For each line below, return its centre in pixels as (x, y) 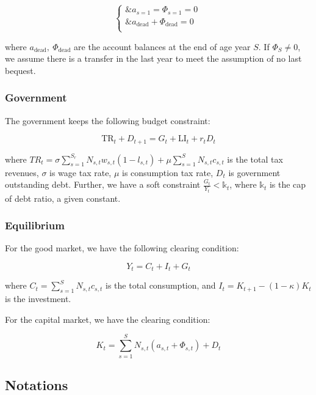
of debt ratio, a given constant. (63, 198)
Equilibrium (35, 225)
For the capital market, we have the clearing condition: (108, 319)
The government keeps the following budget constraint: (108, 120)
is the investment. (38, 299)
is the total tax (255, 159)
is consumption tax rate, (168, 172)
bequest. (20, 70)
